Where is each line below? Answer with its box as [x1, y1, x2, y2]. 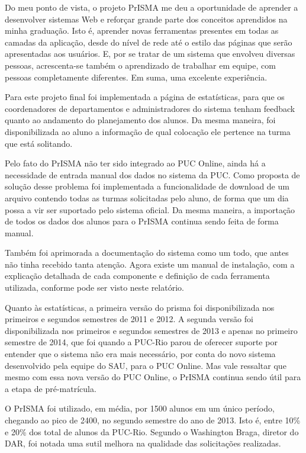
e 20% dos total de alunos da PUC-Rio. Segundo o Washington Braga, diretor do [5, 425, 299, 438]
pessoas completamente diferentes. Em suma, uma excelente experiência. [5, 70, 268, 83]
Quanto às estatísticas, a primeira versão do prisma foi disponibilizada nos [5, 301, 275, 313]
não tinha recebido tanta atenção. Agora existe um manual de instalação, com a [5, 258, 295, 270]
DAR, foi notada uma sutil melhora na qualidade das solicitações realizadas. [5, 437, 281, 449]
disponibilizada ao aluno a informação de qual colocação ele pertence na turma [5, 125, 291, 137]
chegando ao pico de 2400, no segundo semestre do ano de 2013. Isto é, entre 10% [5, 414, 301, 426]
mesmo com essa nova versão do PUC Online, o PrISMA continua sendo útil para [5, 371, 301, 383]
